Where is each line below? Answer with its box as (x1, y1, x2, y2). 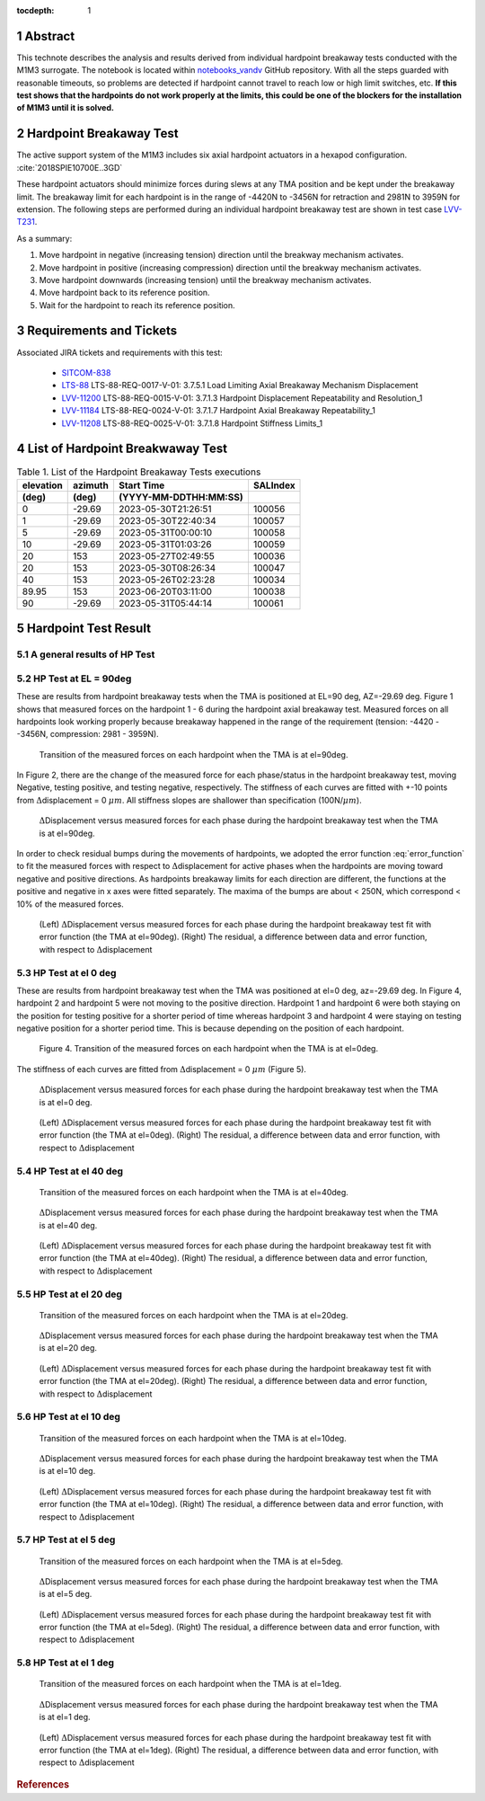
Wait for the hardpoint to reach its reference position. (39, 299, 235, 310)
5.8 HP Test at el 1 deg (16, 1656, 115, 1669)
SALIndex (252, 479, 295, 492)
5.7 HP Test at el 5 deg (16, 1533, 116, 1546)
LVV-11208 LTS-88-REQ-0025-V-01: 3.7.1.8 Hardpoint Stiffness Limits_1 (61, 418, 323, 429)
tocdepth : (16, 5, 55, 15)
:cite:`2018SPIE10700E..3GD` (16, 162, 123, 173)
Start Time (118, 479, 165, 492)
